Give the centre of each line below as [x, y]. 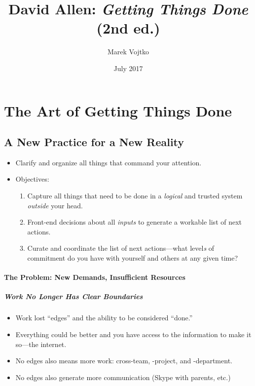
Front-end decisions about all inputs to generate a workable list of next [135, 222]
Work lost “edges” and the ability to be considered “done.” [104, 318]
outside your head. [55, 205]
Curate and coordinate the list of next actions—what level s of [121, 248]
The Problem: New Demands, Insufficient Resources [95, 277]
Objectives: [32, 179]
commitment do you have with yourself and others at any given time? [133, 258]
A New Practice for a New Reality [94, 142]
